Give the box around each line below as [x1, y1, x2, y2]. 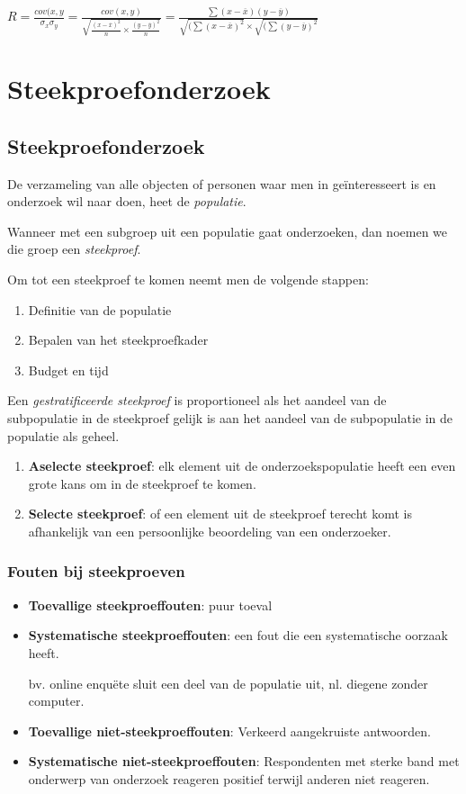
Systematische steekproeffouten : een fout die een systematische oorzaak [28, 626, 448, 645]
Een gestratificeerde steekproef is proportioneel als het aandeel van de [7, 391, 387, 410]
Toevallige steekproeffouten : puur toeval [28, 595, 273, 614]
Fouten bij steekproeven [7, 560, 185, 582]
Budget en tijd [28, 360, 109, 379]
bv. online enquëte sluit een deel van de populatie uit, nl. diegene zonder [28, 673, 428, 692]
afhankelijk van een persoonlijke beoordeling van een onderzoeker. [28, 521, 391, 540]
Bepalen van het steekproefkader [28, 330, 209, 349]
